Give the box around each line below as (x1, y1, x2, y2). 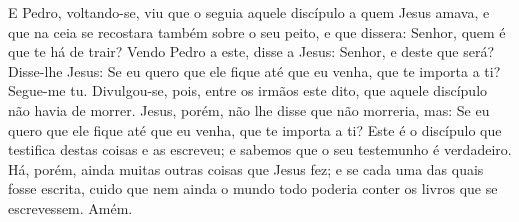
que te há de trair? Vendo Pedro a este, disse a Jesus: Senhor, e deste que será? (8, 41, 494, 62)
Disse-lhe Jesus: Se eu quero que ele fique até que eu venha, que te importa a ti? (8, 60, 501, 81)
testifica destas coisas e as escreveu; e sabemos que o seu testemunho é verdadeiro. (8, 139, 512, 160)
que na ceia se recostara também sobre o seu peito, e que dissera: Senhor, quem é (8, 21, 506, 42)
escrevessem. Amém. (8, 197, 133, 218)
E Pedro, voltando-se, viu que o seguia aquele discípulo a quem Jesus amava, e (8, 2, 490, 22)
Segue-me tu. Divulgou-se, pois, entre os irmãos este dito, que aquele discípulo (8, 80, 488, 101)
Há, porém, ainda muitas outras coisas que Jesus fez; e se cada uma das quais (8, 158, 484, 179)
